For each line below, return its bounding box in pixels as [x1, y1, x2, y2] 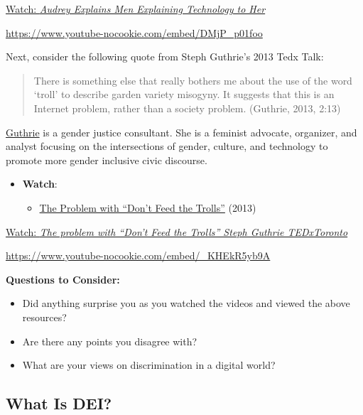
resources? [22, 309, 67, 324]
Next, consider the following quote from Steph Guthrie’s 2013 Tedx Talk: [6, 49, 324, 64]
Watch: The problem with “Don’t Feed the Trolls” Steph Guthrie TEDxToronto [6, 224, 348, 239]
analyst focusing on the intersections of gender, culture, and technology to [6, 139, 328, 153]
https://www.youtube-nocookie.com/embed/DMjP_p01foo [6, 25, 263, 40]
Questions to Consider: [6, 271, 120, 286]
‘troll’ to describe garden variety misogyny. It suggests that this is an [33, 87, 335, 102]
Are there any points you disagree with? [22, 333, 197, 348]
